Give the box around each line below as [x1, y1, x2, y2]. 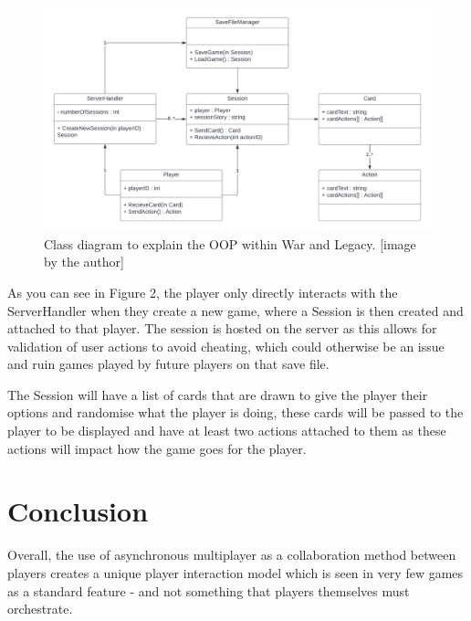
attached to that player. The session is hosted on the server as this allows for [7, 319, 437, 338]
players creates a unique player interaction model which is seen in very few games [7, 563, 464, 582]
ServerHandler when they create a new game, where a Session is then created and [7, 300, 464, 320]
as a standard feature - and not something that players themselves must [7, 581, 410, 600]
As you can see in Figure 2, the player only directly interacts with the [7, 282, 398, 301]
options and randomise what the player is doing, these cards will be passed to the [7, 403, 464, 422]
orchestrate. [7, 599, 73, 618]
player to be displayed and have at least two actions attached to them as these [7, 421, 446, 440]
